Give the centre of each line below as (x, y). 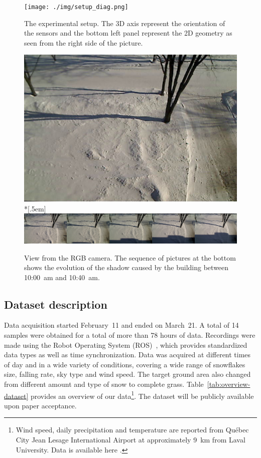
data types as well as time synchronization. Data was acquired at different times (127, 355)
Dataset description (56, 304)
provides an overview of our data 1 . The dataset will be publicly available (142, 395)
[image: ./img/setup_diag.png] (76, 7)
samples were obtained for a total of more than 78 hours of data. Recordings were (130, 335)
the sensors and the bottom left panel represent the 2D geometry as (128, 33)
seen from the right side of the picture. (84, 42)
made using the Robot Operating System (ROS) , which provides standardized (126, 345)
